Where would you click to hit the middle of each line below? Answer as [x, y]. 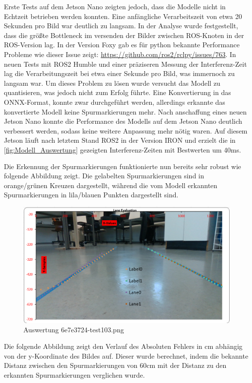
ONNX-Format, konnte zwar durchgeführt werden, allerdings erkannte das [115, 102]
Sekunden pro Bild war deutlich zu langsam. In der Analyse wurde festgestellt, [121, 26]
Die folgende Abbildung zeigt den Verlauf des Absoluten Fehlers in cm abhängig [123, 346]
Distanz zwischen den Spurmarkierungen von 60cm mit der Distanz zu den [115, 365]
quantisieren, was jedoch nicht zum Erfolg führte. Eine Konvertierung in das [117, 92]
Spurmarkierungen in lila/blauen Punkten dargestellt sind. [91, 195]
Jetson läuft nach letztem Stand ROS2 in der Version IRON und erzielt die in [120, 140]
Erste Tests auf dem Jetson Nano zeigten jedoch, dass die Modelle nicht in [115, 6]
